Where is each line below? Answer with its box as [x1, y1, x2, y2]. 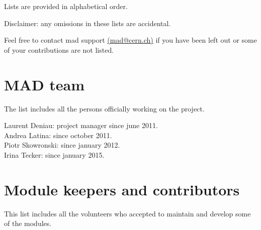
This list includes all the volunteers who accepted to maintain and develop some [4, 208, 251, 218]
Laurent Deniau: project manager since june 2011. [4, 120, 158, 131]
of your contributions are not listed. [4, 44, 114, 55]
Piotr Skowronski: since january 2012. [4, 140, 120, 150]
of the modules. [4, 218, 52, 228]
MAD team [4, 74, 85, 94]
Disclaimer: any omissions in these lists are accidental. [4, 18, 171, 28]
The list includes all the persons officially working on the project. [4, 103, 205, 113]
